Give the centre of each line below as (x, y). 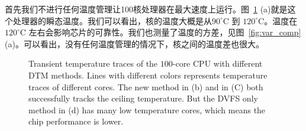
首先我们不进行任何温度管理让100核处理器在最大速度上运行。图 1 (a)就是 (146, 9)
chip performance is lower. (76, 121)
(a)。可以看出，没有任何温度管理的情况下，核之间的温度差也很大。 (134, 43)
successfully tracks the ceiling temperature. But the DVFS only (143, 98)
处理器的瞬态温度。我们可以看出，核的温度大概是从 (112, 20)
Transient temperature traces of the (93, 63)
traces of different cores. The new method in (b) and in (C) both (146, 86)
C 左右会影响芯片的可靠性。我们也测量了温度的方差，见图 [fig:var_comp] (160, 32)
